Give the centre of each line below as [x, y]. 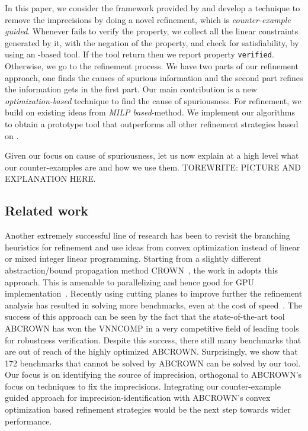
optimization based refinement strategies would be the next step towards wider [148, 409]
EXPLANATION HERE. [50, 178]
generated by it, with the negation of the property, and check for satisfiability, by [152, 42]
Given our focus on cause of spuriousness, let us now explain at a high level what [152, 155]
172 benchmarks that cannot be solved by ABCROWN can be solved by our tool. [153, 363]
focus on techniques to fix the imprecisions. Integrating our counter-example [143, 386]
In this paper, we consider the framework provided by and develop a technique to [153, 8]
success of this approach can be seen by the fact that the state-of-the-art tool [145, 316]
